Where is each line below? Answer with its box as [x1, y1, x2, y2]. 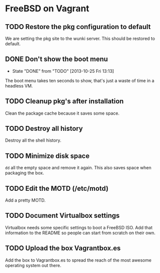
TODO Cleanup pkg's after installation [5, 97, 124, 106]
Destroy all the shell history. [5, 137, 62, 143]
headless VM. [5, 83, 33, 89]
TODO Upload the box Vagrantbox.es [5, 244, 121, 252]
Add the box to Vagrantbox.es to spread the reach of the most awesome [5, 257, 152, 263]
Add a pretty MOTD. [5, 197, 46, 203]
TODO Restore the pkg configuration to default [5, 23, 151, 31]
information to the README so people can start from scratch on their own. [5, 230, 156, 236]
